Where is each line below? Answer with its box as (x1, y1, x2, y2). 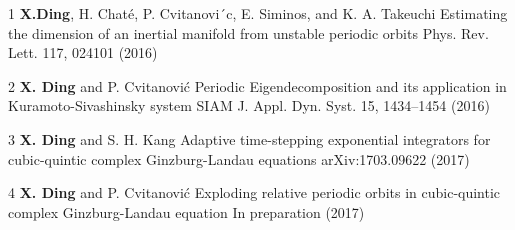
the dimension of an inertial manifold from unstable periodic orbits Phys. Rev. (8, 22, 489, 43)
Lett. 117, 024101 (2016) (8, 42, 158, 63)
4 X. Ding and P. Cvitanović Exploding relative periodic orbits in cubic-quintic (8, 182, 501, 203)
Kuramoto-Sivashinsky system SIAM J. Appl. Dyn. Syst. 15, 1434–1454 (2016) (8, 95, 490, 116)
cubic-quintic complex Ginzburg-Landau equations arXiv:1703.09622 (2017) (8, 148, 470, 169)
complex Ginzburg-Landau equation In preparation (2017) (8, 201, 365, 222)
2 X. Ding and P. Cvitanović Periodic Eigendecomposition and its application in (8, 75, 507, 96)
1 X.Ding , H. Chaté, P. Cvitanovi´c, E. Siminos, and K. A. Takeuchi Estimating (8, 3, 508, 23)
